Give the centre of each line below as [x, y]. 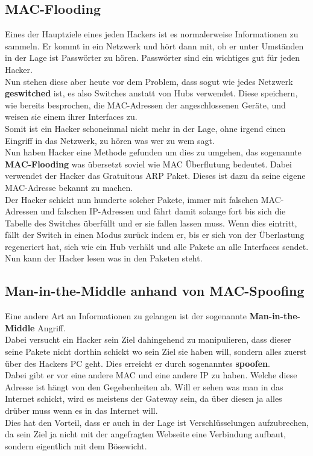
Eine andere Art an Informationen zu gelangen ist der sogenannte [126, 316]
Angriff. [52, 327]
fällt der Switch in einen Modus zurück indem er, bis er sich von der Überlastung [155, 235]
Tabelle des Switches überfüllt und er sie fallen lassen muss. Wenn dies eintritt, [151, 223]
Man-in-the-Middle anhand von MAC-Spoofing [155, 291]
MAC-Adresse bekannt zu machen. [69, 187]
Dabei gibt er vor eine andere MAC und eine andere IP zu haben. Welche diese [151, 375]
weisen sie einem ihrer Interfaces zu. [71, 117]
